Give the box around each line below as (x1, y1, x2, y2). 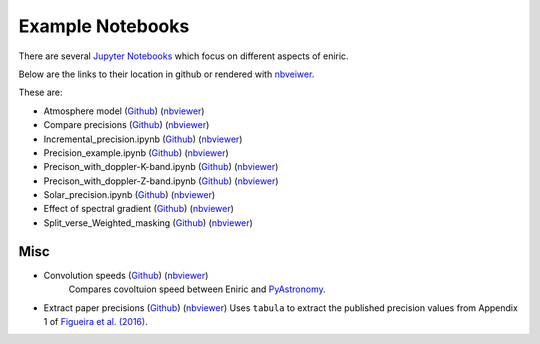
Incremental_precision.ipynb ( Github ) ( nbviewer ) (43, 133, 243, 145)
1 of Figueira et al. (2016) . (43, 315, 149, 327)
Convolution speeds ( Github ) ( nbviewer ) (43, 269, 209, 281)
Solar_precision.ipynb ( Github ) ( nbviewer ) (43, 189, 216, 201)
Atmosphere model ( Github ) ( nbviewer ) (43, 105, 205, 117)
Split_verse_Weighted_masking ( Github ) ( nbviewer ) (43, 216, 254, 229)
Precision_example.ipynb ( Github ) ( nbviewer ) (43, 146, 229, 159)
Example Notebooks (18, 15, 190, 37)
